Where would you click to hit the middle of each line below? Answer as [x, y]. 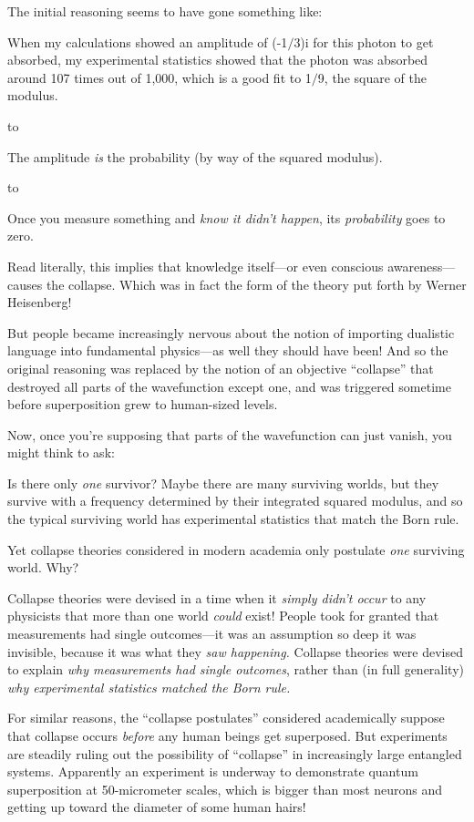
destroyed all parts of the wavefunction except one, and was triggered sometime [229, 386]
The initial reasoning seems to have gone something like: [165, 11]
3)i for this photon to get [364, 41]
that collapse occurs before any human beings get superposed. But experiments [227, 735]
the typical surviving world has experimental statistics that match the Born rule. [233, 519]
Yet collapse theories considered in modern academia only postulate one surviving [236, 549]
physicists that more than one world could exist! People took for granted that [223, 616]
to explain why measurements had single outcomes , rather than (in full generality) [236, 669]
